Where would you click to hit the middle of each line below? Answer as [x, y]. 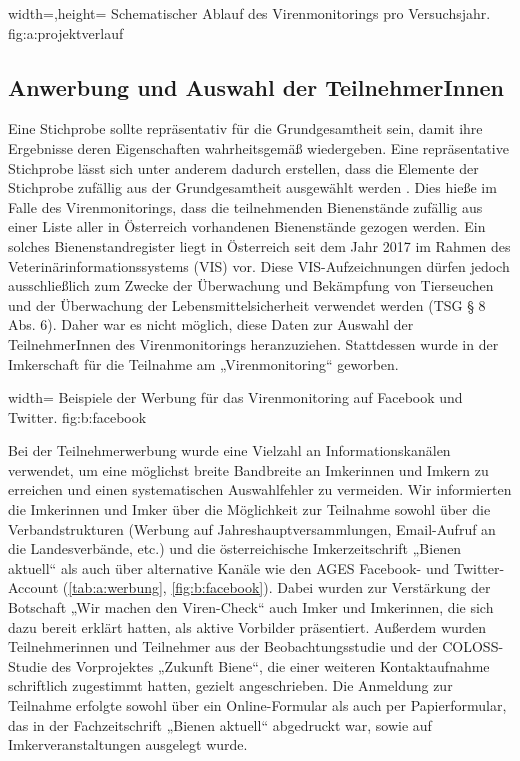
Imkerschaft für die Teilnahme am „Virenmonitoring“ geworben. [203, 363]
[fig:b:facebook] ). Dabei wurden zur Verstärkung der [331, 587]
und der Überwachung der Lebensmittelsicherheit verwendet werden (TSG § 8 [247, 304]
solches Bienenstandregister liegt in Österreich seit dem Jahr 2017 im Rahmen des [259, 245]
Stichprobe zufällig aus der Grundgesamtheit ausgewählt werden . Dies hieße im [252, 187]
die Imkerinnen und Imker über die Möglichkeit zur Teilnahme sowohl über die [249, 509]
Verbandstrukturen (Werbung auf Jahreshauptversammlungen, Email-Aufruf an [252, 528]
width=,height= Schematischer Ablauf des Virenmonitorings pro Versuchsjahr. [249, 13]
